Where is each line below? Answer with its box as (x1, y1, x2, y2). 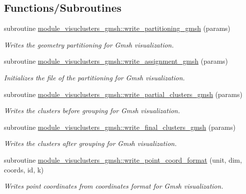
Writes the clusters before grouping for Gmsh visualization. (4, 105, 180, 116)
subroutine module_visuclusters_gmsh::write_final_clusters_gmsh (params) (4, 121, 236, 132)
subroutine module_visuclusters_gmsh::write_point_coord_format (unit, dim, (4, 154, 242, 165)
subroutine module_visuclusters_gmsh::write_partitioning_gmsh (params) (4, 23, 231, 33)
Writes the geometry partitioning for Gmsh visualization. (4, 39, 174, 49)
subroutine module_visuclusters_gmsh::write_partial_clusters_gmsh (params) (4, 89, 243, 99)
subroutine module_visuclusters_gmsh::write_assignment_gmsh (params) (4, 56, 228, 66)
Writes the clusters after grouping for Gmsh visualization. (4, 138, 177, 148)
